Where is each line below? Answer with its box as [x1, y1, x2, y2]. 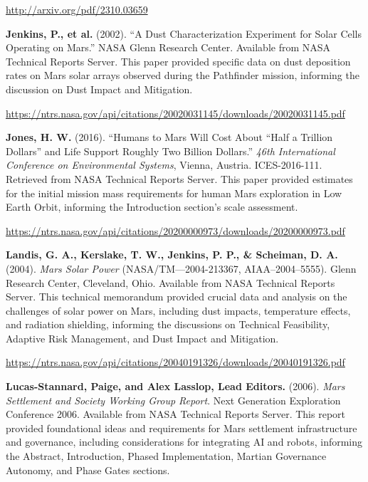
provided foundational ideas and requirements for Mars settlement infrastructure [6, 420, 357, 435]
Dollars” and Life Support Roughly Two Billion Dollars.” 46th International [6, 143, 335, 158]
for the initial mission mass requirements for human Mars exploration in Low [6, 185, 342, 200]
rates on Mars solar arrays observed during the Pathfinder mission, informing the [6, 68, 359, 83]
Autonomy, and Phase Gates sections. [6, 462, 170, 477]
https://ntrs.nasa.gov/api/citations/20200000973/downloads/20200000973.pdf [6, 223, 345, 238]
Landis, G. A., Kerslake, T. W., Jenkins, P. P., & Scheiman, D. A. [6, 247, 338, 262]
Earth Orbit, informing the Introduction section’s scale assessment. [6, 199, 298, 214]
